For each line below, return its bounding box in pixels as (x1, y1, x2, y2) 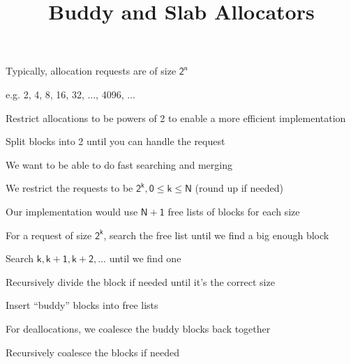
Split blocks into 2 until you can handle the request (6, 134, 225, 149)
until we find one (109, 251, 181, 266)
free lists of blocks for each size (167, 204, 300, 218)
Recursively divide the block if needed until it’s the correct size (6, 274, 275, 289)
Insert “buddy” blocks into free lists (6, 298, 158, 312)
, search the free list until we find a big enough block (103, 227, 329, 242)
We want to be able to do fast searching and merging (6, 157, 232, 172)
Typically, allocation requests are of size (6, 63, 177, 78)
